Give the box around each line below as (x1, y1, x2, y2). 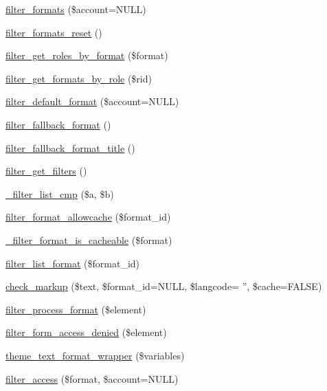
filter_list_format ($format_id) (5, 256, 140, 270)
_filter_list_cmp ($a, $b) (5, 186, 114, 201)
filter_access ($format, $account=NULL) (5, 371, 179, 386)
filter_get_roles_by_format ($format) (5, 48, 168, 63)
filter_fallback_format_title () (5, 140, 135, 155)
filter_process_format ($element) (5, 302, 146, 316)
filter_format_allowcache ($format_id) (5, 210, 171, 224)
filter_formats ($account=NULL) (5, 2, 146, 16)
